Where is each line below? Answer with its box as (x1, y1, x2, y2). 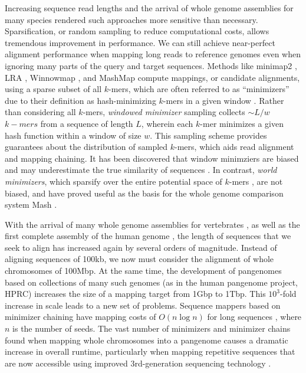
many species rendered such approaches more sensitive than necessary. (5, 13, 258, 25)
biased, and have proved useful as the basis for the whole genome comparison (5, 186, 284, 199)
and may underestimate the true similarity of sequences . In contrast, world (5, 163, 277, 176)
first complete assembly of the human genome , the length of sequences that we (5, 230, 291, 242)
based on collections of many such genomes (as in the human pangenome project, (5, 276, 298, 288)
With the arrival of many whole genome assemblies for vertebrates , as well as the (5, 218, 300, 230)
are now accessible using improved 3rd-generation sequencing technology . (5, 356, 271, 369)
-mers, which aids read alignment (175, 140, 294, 153)
